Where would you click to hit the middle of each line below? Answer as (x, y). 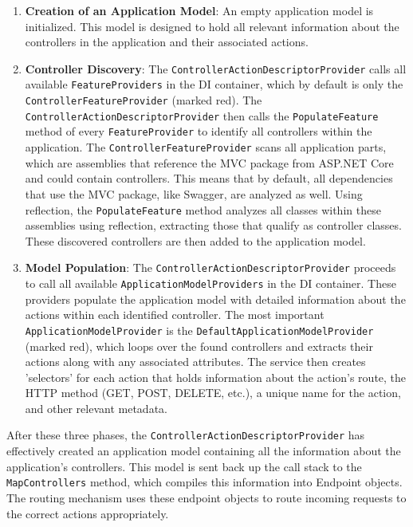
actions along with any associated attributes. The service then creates (195, 362)
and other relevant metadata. (96, 408)
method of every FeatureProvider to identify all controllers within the (199, 131)
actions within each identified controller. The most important (175, 315)
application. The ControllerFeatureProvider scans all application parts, (206, 147)
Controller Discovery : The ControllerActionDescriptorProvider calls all (216, 68)
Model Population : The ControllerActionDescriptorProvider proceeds (210, 267)
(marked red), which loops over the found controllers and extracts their (199, 346)
